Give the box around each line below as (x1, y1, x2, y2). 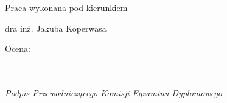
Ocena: (5, 42, 30, 55)
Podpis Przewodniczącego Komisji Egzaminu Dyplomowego (5, 86, 223, 99)
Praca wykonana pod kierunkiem (5, 1, 128, 13)
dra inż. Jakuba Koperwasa (5, 21, 107, 34)
